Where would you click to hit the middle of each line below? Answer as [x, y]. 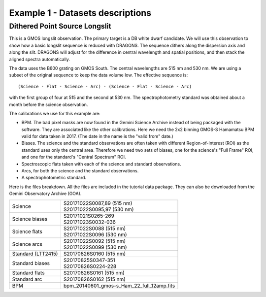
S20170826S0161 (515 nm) [94, 272]
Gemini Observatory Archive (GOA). [45, 194]
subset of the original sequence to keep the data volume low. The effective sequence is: [99, 75]
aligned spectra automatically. [40, 59]
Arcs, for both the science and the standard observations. [80, 171]
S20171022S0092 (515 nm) [94, 241]
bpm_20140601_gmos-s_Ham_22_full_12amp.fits [119, 286]
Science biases [30, 219]
